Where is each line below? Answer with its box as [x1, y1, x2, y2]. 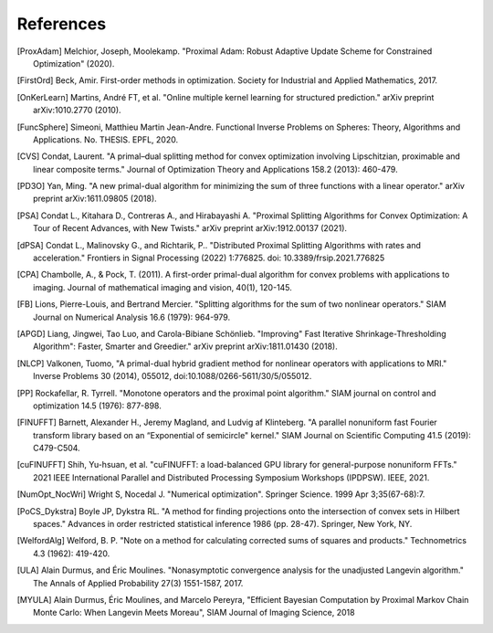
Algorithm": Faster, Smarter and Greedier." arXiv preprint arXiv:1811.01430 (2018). [33, 341, 338, 352]
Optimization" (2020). [33, 58, 115, 69]
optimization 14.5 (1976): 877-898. [33, 400, 162, 411]
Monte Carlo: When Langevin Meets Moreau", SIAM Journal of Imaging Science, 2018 [33, 607, 355, 618]
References [16, 14, 107, 34]
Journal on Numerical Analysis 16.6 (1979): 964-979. [33, 311, 231, 322]
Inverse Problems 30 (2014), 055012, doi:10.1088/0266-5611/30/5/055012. [33, 371, 312, 382]
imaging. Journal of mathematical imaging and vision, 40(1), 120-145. [33, 281, 292, 292]
